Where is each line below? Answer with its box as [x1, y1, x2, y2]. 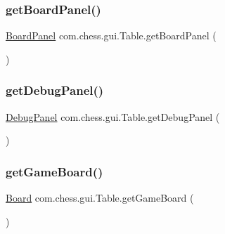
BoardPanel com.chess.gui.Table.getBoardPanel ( [6, 28, 217, 43]
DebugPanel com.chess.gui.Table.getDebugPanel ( [6, 109, 220, 124]
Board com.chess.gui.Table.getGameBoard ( [6, 190, 194, 205]
